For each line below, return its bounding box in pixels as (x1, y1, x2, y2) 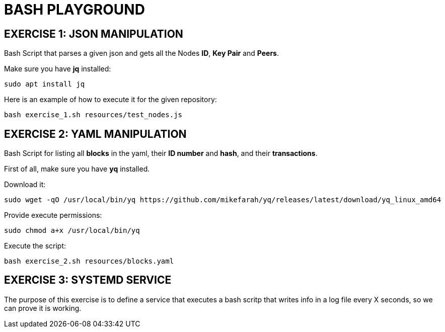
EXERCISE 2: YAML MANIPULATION (4, 127, 187, 140)
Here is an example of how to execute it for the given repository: (4, 95, 217, 104)
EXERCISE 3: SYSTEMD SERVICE (4, 274, 172, 287)
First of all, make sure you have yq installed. (4, 164, 150, 174)
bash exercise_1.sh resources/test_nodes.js (4, 111, 183, 119)
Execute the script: (4, 241, 66, 251)
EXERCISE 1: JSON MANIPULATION (4, 27, 183, 40)
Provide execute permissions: (4, 211, 102, 220)
